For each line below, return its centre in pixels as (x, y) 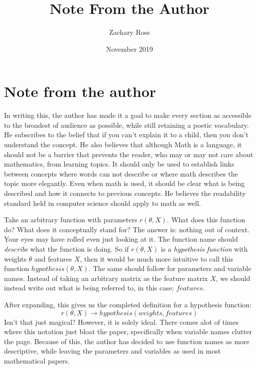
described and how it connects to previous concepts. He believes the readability (125, 193)
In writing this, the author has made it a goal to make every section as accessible (128, 115)
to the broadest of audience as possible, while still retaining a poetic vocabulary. (127, 125)
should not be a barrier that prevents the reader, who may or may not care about (129, 154)
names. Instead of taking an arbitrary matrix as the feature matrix (106, 278)
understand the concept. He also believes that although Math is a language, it (123, 144)
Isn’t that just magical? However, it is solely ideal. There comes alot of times (122, 322)
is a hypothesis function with (204, 248)
